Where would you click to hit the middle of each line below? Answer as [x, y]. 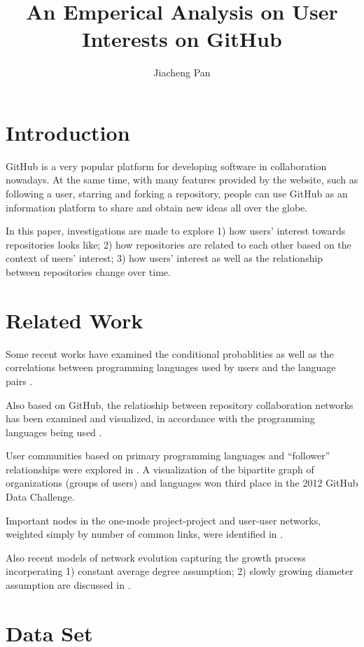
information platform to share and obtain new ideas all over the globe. [157, 207]
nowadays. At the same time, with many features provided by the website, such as [182, 180]
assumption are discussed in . [68, 585]
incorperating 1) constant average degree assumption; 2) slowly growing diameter [180, 571]
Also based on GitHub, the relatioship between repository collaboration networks [180, 404]
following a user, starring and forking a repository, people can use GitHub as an [177, 194]
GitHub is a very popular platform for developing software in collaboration [166, 166]
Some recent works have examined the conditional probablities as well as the [170, 353]
